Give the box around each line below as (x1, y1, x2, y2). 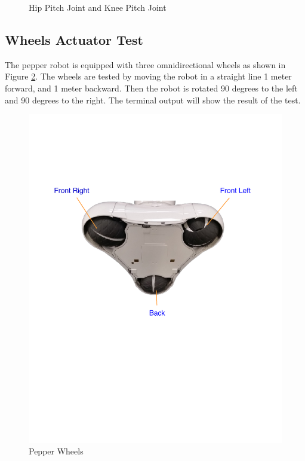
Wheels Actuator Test (5, 30, 143, 48)
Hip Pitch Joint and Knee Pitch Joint (29, 1, 167, 13)
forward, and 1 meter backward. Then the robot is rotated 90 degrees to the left (5, 81, 298, 94)
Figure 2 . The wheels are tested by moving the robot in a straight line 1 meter (5, 70, 292, 83)
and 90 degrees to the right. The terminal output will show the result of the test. (5, 93, 301, 106)
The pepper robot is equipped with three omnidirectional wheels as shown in (5, 58, 286, 71)
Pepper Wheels (29, 445, 84, 457)
